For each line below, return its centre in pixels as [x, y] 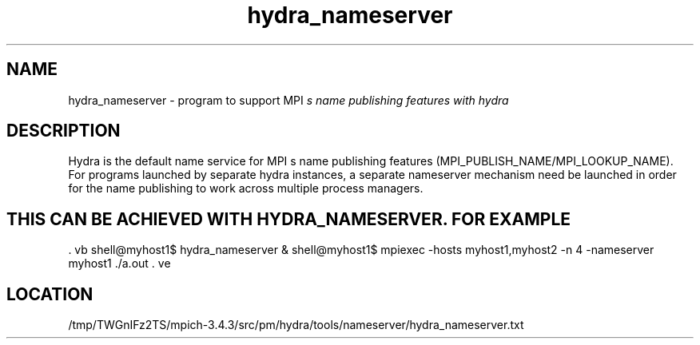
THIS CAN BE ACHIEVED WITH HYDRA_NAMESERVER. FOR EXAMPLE [289, 219]
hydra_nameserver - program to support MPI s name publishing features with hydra [288, 100]
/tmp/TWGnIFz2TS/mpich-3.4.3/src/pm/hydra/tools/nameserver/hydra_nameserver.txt [296, 325]
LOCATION [50, 294]
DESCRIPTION [64, 131]
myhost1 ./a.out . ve [119, 264]
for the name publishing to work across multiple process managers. [246, 188]
